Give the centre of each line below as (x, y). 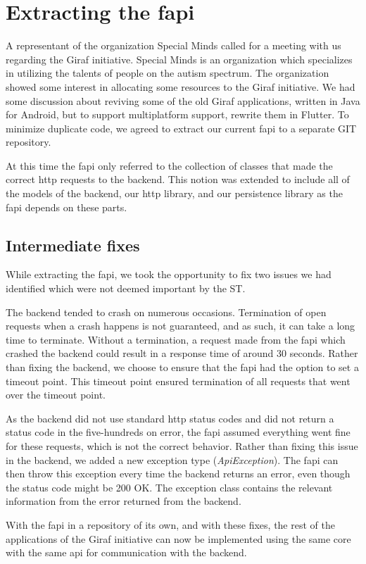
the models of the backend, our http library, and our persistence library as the (174, 193)
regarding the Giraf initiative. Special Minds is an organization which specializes (179, 59)
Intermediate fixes (73, 245)
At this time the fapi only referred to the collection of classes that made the (169, 165)
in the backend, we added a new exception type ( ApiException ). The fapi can (172, 459)
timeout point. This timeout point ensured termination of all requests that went (178, 381)
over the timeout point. (56, 395)
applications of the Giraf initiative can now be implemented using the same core (178, 538)
